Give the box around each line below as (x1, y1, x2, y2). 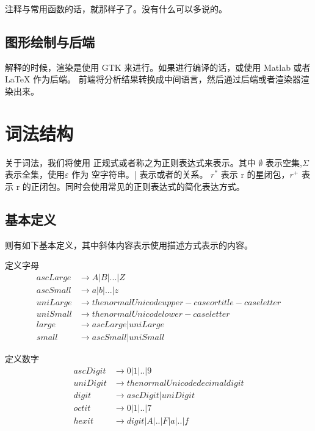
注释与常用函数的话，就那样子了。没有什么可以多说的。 (5, 2, 227, 15)
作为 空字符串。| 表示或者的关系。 (71, 168, 208, 181)
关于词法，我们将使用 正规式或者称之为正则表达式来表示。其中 (5, 156, 256, 168)
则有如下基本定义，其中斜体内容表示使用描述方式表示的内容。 (5, 238, 253, 251)
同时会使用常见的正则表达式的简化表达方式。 (65, 179, 245, 192)
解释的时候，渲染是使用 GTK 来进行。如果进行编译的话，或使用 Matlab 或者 (5, 60, 311, 73)
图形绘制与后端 (5, 32, 95, 51)
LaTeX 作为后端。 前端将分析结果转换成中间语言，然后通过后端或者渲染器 (5, 73, 301, 85)
